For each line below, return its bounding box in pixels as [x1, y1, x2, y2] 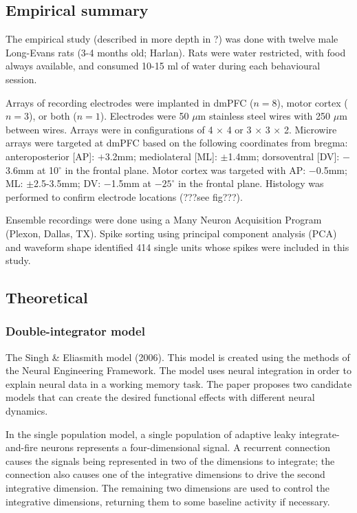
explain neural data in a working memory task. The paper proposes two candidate [6, 376, 352, 391]
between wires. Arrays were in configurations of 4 [6, 122, 213, 136]
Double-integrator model [6, 323, 145, 340]
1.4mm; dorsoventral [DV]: [228, 149, 340, 163]
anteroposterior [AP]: [6, 149, 95, 163]
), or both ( [29, 109, 77, 123]
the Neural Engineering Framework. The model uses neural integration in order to [6, 363, 351, 378]
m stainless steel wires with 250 [197, 109, 331, 123]
